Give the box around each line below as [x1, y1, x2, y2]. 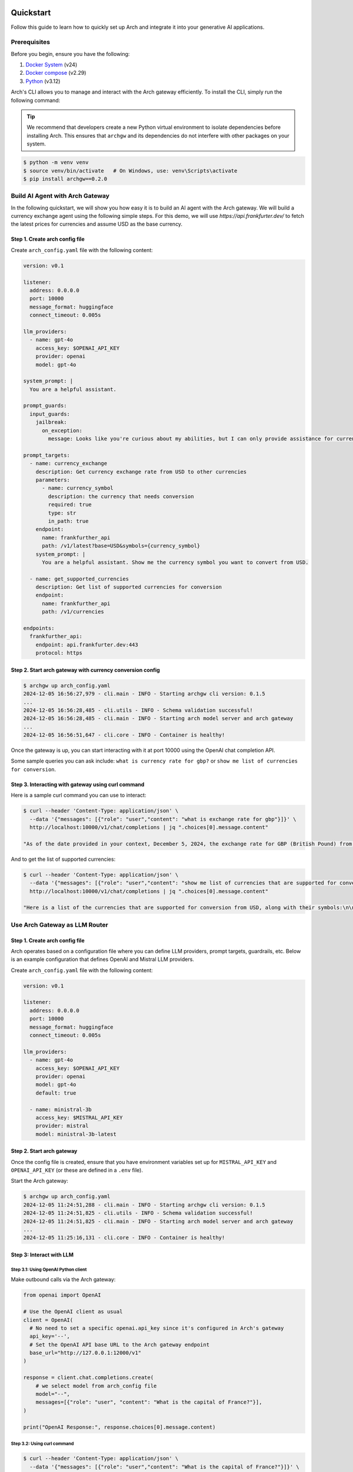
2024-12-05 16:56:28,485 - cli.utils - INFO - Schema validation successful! [23, 707, 253, 714]
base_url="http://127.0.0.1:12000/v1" [29, 1350, 141, 1357]
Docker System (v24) [25, 61, 78, 68]
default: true [35, 1089, 76, 1096]
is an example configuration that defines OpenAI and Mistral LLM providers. [11, 956, 194, 963]
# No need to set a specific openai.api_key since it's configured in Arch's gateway [29, 1325, 284, 1331]
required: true [48, 501, 92, 508]
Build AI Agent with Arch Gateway [11, 192, 110, 200]
